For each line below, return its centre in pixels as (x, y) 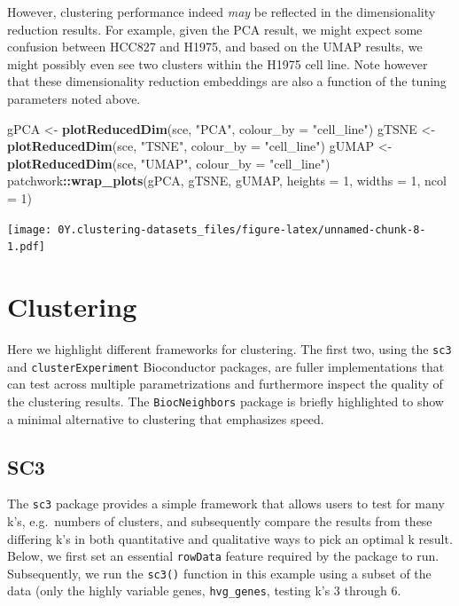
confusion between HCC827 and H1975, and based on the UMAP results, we (215, 47)
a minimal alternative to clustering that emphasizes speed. (166, 418)
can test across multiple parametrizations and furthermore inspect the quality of (225, 384)
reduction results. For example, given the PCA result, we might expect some (215, 29)
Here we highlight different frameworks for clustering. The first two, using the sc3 (229, 348)
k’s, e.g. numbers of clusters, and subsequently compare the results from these (220, 520)
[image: (30, 229)
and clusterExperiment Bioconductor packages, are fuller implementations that (226, 366)
